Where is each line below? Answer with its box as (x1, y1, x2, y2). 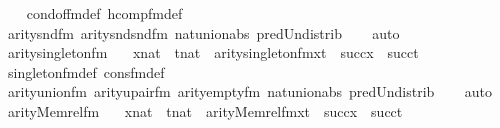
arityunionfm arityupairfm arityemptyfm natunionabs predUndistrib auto (7, 81, 492, 102)
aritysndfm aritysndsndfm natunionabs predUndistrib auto (7, 22, 400, 43)
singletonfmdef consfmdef (7, 61, 165, 82)
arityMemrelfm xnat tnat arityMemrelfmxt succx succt (7, 100, 403, 121)
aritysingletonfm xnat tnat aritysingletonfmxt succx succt (7, 42, 419, 63)
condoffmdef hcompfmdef (26, 3, 183, 23)
